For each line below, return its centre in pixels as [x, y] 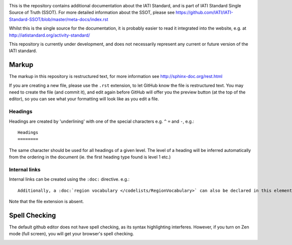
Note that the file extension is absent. [46, 202]
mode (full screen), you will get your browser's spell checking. [72, 234]
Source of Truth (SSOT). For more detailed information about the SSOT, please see [92, 13]
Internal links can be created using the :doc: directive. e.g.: [69, 179]
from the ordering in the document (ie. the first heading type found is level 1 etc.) [90, 157]
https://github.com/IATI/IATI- [204, 13]
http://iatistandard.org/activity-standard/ [49, 35]
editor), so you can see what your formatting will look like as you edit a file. [84, 99]
